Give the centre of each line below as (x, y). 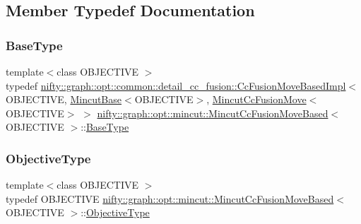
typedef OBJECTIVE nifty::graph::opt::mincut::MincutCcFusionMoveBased (170, 198)
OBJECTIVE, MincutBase (64, 99)
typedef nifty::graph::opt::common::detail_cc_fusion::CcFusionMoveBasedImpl (176, 85)
